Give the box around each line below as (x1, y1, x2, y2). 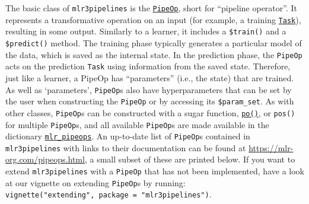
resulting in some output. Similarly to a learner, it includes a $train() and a (5, 25, 286, 37)
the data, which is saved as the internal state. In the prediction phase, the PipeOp (5, 48, 302, 60)
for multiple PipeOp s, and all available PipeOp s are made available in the (5, 118, 269, 130)
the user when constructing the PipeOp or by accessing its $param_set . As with (5, 95, 294, 107)
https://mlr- (249, 141, 294, 154)
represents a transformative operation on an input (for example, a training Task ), (5, 13, 301, 26)
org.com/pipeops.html (5, 153, 85, 165)
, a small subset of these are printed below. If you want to (84, 153, 295, 165)
